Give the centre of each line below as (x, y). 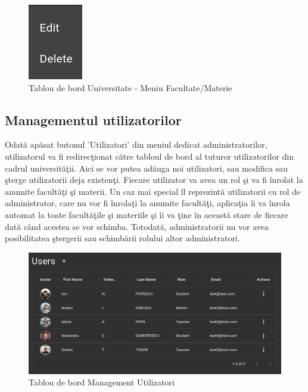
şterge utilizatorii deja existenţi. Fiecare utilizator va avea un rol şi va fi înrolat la (154, 180)
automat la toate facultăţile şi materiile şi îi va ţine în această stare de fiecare (147, 214)
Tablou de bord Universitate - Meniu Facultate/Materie (130, 87)
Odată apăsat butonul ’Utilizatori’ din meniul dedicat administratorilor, (136, 144)
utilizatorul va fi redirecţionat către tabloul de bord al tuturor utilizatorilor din (150, 156)
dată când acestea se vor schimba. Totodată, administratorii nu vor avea (137, 226)
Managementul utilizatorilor (93, 119)
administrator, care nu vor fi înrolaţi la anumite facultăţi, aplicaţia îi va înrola (147, 203)
